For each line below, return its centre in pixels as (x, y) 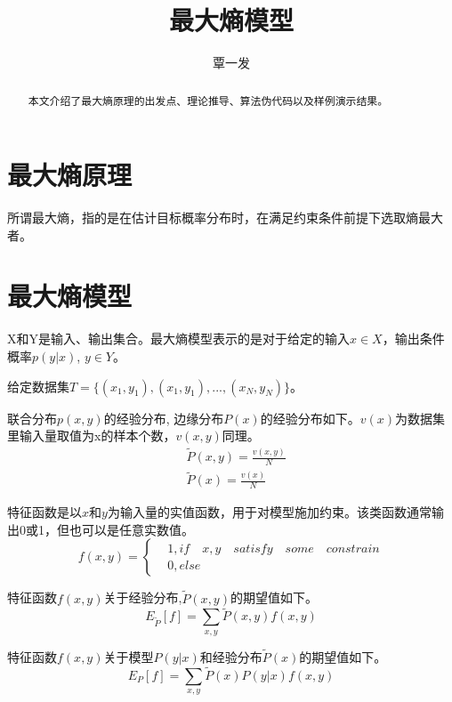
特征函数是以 (44, 512)
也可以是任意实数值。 (131, 529)
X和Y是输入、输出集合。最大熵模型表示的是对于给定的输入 (178, 339)
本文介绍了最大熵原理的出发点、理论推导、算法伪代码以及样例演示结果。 (208, 100)
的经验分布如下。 (310, 418)
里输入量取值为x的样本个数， (92, 436)
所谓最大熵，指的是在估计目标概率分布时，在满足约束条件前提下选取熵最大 (225, 218)
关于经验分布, (143, 597)
